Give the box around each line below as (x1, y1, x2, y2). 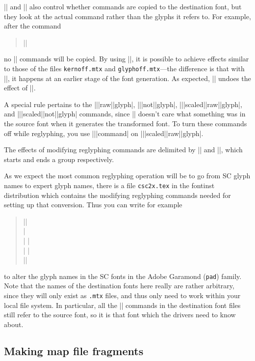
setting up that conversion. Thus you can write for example (4, 199, 182, 210)
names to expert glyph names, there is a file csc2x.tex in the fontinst (4, 180, 215, 190)
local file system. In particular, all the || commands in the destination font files (4, 300, 241, 310)
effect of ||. (4, 83, 36, 93)
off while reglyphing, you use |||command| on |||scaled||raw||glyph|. (4, 128, 204, 138)
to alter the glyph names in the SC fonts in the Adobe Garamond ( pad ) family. (4, 271, 242, 281)
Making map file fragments (4, 343, 144, 358)
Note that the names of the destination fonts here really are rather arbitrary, (4, 280, 234, 291)
